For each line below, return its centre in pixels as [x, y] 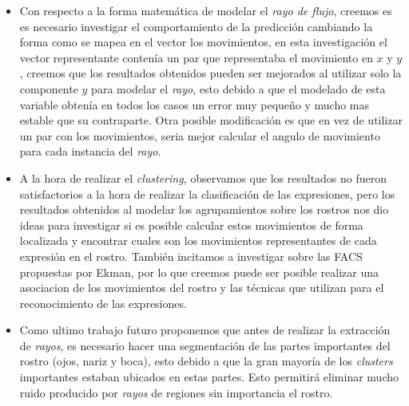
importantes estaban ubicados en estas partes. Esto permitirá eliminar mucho [209, 377]
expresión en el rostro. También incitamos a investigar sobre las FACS [191, 256]
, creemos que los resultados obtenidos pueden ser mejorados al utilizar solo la [210, 73]
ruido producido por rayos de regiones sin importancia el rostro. [176, 392]
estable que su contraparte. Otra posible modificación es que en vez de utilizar [211, 120]
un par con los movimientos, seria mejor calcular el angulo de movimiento [200, 135]
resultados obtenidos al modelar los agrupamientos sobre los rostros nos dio [204, 209]
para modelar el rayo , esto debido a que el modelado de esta [238, 88]
